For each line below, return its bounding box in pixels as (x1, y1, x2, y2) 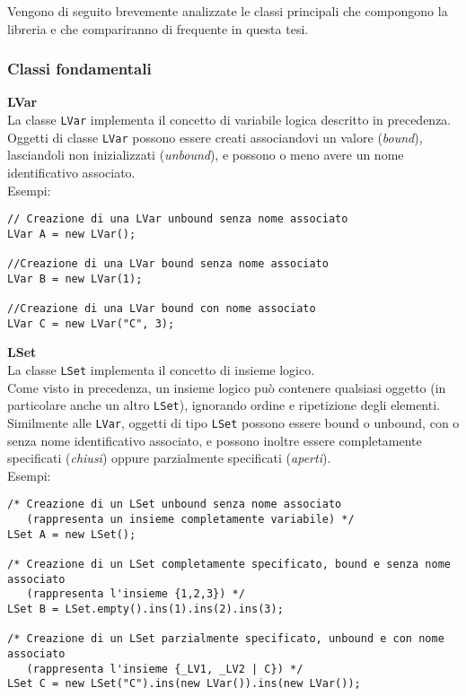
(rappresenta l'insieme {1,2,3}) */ (26, 587, 245, 601)
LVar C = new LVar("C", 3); (7, 317, 175, 330)
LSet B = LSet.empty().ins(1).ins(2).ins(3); (7, 602, 284, 615)
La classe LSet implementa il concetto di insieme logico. (7, 360, 315, 378)
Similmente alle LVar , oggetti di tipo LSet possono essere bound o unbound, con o (7, 413, 460, 431)
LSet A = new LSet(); (7, 527, 136, 541)
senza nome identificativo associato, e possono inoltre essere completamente (7, 431, 422, 449)
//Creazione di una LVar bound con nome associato (7, 302, 316, 316)
